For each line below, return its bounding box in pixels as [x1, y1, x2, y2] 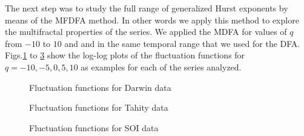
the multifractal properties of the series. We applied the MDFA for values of [5, 25, 287, 38]
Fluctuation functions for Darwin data [29, 81, 171, 93]
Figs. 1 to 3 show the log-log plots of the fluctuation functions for [5, 49, 245, 61]
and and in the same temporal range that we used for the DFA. [64, 37, 300, 49]
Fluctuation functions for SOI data [29, 121, 159, 134]
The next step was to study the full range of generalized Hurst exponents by [5, 2, 288, 14]
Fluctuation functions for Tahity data [29, 101, 168, 114]
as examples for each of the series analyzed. [81, 60, 242, 73]
